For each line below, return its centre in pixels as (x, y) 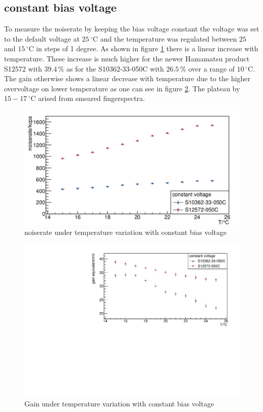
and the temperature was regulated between (169, 38)
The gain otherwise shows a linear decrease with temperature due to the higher (127, 78)
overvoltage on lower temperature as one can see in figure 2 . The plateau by (122, 88)
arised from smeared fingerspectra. (92, 98)
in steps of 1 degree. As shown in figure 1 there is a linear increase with (147, 48)
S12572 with (23, 68)
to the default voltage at (42, 38)
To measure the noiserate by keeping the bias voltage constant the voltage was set (132, 29)
